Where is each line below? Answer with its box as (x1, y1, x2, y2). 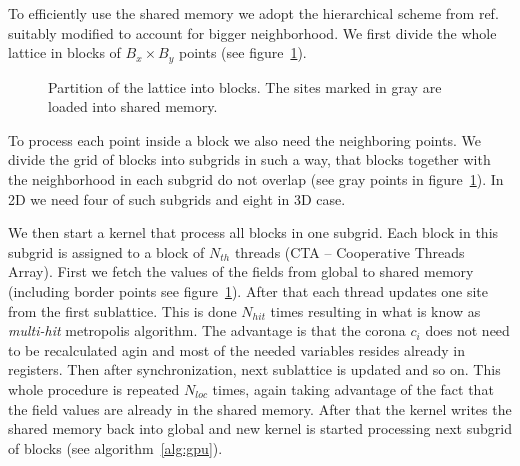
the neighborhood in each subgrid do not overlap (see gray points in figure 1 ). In (8, 169, 504, 190)
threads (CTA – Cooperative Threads (234, 241, 465, 262)
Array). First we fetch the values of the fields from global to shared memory (8, 261, 474, 282)
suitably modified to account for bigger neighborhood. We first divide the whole (8, 22, 497, 43)
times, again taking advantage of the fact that (212, 378, 494, 399)
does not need (425, 320, 510, 341)
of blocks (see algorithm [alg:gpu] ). (8, 437, 223, 458)
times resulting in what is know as (270, 300, 481, 321)
